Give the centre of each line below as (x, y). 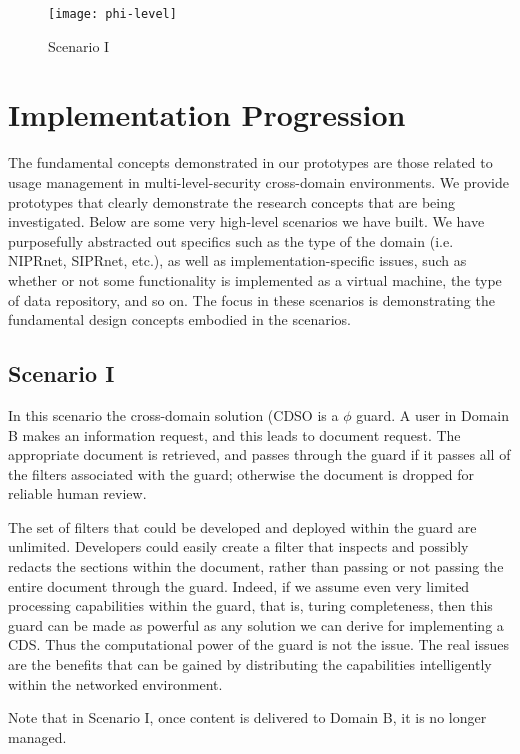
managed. (37, 736)
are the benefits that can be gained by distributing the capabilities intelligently (250, 664)
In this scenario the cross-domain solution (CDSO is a (173, 414)
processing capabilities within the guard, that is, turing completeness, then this (250, 605)
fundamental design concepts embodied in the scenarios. (179, 319)
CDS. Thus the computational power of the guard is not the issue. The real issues (258, 644)
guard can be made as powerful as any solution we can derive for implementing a (256, 624)
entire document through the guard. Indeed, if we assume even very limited (239, 585)
